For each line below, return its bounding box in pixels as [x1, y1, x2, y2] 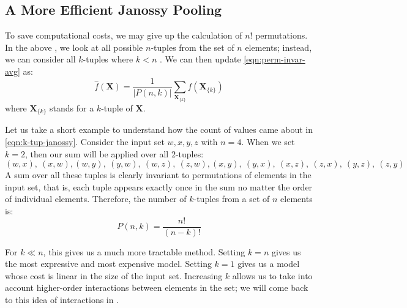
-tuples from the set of [151, 40, 234, 53]
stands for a [50, 102, 94, 115]
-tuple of [101, 102, 133, 115]
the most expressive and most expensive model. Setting [5, 257, 212, 270]
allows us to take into [232, 269, 313, 282]
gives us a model [237, 257, 300, 270]
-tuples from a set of [193, 192, 270, 205]
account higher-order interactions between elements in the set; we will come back [5, 281, 308, 294]
